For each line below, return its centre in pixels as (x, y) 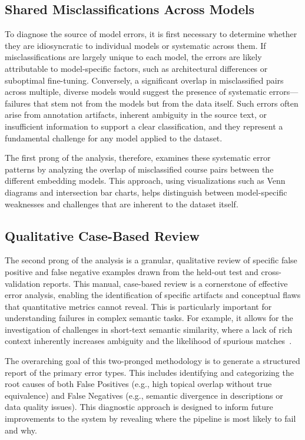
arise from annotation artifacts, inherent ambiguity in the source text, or (136, 115)
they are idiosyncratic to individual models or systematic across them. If (135, 45)
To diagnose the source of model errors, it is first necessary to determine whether (151, 34)
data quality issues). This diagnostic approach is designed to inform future (139, 407)
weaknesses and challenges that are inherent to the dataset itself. (122, 204)
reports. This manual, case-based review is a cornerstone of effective (165, 283)
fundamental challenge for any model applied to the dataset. (114, 138)
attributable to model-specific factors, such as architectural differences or (136, 68)
